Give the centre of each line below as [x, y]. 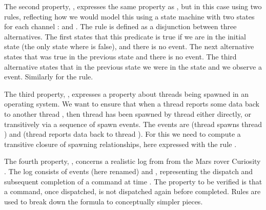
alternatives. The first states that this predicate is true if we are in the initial [125, 36]
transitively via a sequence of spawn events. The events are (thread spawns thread [133, 124]
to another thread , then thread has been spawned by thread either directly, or [128, 113]
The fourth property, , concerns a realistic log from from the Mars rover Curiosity [132, 161]
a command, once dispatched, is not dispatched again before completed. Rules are [132, 191]
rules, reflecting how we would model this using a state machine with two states [129, 16]
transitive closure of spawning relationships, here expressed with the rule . [120, 144]
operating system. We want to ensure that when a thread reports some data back [132, 104]
